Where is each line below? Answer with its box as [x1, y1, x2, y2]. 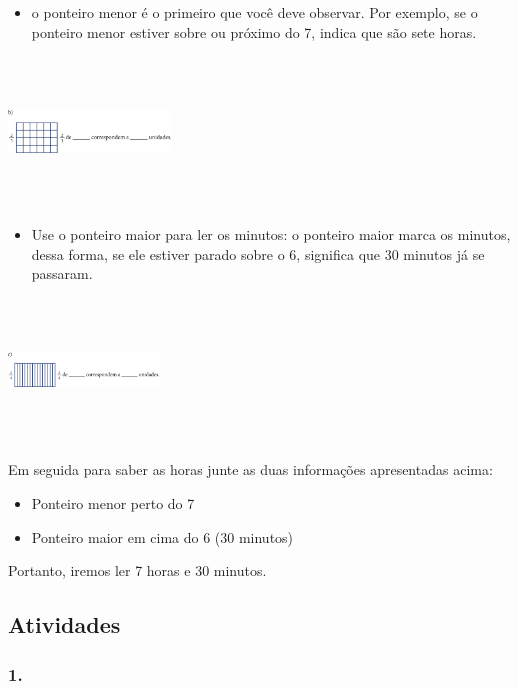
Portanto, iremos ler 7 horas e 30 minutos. [8, 560, 267, 581]
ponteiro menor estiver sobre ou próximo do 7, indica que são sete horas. [31, 21, 477, 42]
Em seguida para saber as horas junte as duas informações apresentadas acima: [8, 459, 493, 480]
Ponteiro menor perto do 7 [31, 493, 195, 514]
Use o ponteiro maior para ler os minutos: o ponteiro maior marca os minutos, [31, 224, 511, 245]
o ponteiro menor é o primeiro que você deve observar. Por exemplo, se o [31, 2, 478, 22]
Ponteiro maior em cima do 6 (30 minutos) [31, 526, 294, 547]
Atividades [8, 609, 121, 640]
